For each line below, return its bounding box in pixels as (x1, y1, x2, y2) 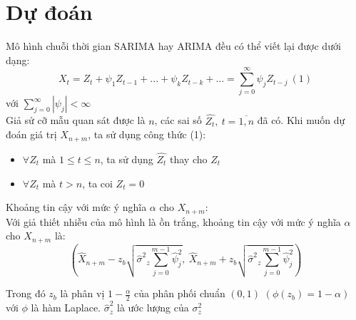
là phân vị (60, 286, 105, 301)
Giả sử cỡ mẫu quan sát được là (6, 113, 146, 128)
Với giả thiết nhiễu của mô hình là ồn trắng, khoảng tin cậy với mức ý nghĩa (6, 214, 341, 229)
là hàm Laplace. (31, 300, 101, 315)
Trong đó (6, 286, 46, 301)
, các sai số (154, 113, 202, 128)
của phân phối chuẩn (134, 286, 225, 301)
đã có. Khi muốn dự (257, 113, 345, 128)
